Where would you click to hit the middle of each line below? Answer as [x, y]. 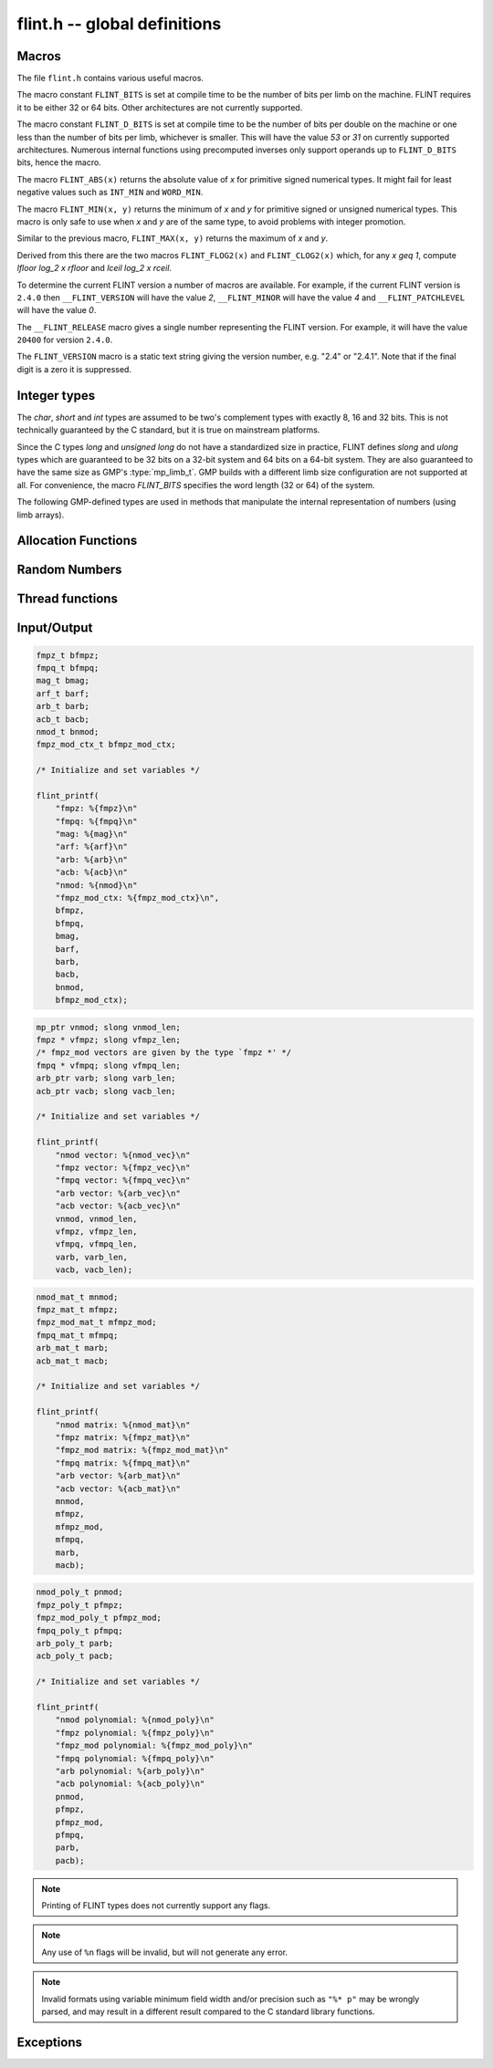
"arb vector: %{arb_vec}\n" [118, 1193]
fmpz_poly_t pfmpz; [79, 1605]
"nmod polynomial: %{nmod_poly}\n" [135, 1720]
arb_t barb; [63, 706]
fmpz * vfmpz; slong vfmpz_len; [109, 1040]
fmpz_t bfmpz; [68, 655]
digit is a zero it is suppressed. [74, 369]
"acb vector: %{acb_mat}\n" [118, 1488]
